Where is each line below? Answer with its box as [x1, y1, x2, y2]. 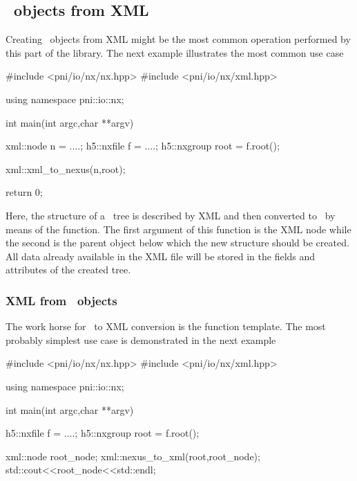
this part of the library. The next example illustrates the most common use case [6, 45, 344, 60]
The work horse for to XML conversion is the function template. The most [6, 319, 326, 334]
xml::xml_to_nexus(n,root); [6, 161, 126, 176]
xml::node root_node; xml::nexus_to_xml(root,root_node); [6, 448, 260, 463]
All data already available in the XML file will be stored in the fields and [6, 248, 316, 263]
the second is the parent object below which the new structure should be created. [6, 235, 349, 250]
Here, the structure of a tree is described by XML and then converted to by [6, 208, 336, 222]
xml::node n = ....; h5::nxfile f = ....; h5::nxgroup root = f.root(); [6, 138, 280, 153]
